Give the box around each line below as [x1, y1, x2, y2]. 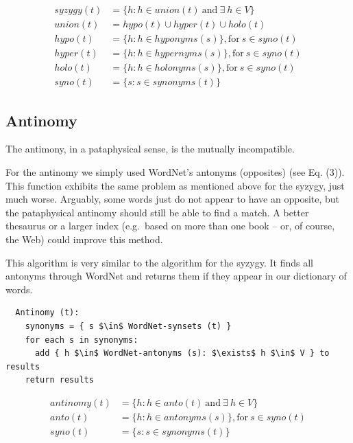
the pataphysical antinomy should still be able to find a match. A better [5, 205, 309, 219]
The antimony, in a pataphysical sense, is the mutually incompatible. [5, 141, 295, 156]
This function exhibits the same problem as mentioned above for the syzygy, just [5, 178, 345, 192]
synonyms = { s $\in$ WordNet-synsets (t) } [25, 321, 232, 331]
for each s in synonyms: [25, 334, 138, 345]
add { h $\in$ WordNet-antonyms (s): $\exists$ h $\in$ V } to [34, 348, 330, 359]
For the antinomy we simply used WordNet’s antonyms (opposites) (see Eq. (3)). [5, 164, 345, 179]
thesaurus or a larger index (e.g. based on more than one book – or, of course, [5, 218, 335, 233]
